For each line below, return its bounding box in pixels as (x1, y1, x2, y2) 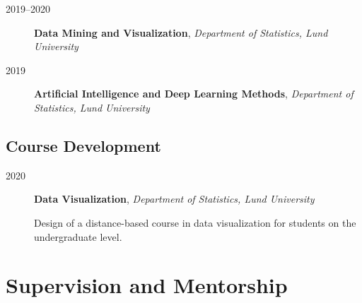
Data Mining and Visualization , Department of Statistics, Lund (34, 25, 328, 40)
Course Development (6, 134, 161, 156)
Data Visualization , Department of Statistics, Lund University (34, 191, 315, 206)
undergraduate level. (34, 229, 122, 244)
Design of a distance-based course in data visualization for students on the (34, 215, 356, 230)
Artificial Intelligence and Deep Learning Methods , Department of (34, 86, 354, 101)
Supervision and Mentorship (6, 271, 288, 299)
